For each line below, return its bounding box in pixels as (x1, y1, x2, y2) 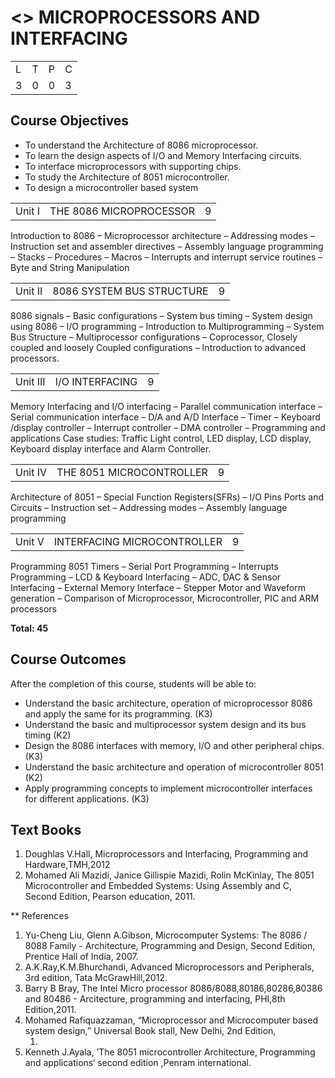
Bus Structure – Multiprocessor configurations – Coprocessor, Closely (10, 331, 298, 343)
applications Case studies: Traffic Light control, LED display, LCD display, (10, 432, 312, 444)
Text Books (10, 821, 82, 838)
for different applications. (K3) (24, 792, 150, 805)
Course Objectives (10, 112, 130, 130)
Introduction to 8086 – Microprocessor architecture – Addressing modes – (10, 229, 315, 241)
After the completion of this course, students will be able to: (10, 677, 257, 690)
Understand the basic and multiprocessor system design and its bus (24, 718, 307, 730)
